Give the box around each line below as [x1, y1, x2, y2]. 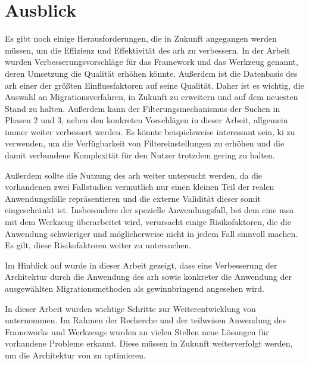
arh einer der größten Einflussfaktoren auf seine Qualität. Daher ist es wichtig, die [5, 79, 304, 91]
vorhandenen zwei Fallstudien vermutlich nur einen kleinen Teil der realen [5, 180, 274, 193]
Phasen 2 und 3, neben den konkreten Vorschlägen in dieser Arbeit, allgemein [5, 114, 288, 126]
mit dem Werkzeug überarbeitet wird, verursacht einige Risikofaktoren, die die [5, 216, 291, 228]
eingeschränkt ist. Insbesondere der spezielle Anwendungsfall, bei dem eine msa [5, 204, 294, 216]
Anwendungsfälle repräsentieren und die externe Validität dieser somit [5, 192, 261, 204]
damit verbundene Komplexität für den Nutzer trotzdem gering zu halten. [5, 149, 275, 161]
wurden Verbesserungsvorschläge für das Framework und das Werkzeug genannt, [5, 55, 298, 68]
